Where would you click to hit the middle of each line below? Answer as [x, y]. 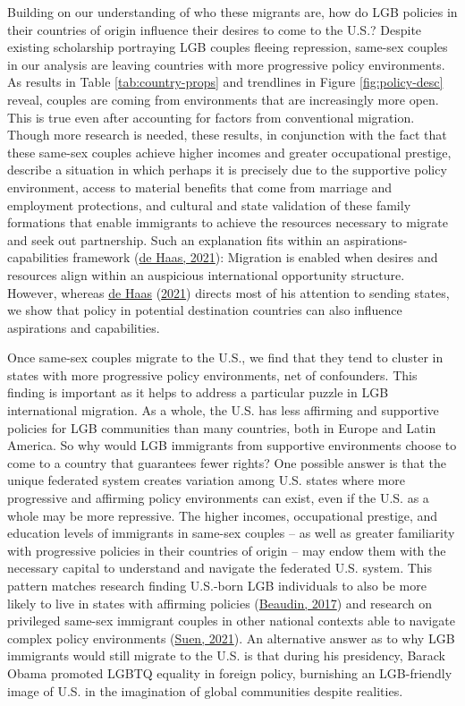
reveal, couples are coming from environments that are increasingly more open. [223, 99]
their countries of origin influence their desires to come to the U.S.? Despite [215, 29]
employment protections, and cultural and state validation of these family [209, 204]
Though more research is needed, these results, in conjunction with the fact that [227, 135]
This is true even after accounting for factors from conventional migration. [211, 117]
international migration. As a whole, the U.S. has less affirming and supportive [223, 410]
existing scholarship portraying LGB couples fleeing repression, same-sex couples [228, 47]
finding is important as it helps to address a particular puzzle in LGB [198, 392]
